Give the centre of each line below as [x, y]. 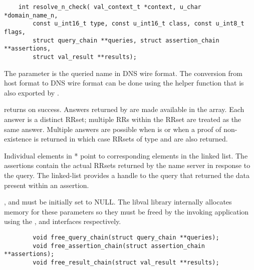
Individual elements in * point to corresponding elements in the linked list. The [126, 155]
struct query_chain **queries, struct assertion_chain [126, 40]
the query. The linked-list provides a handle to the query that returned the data [127, 175]
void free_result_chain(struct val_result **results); [126, 262]
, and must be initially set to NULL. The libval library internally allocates [118, 202]
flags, [15, 32]
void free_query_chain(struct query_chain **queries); [126, 237]
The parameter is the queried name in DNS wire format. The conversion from [123, 73]
